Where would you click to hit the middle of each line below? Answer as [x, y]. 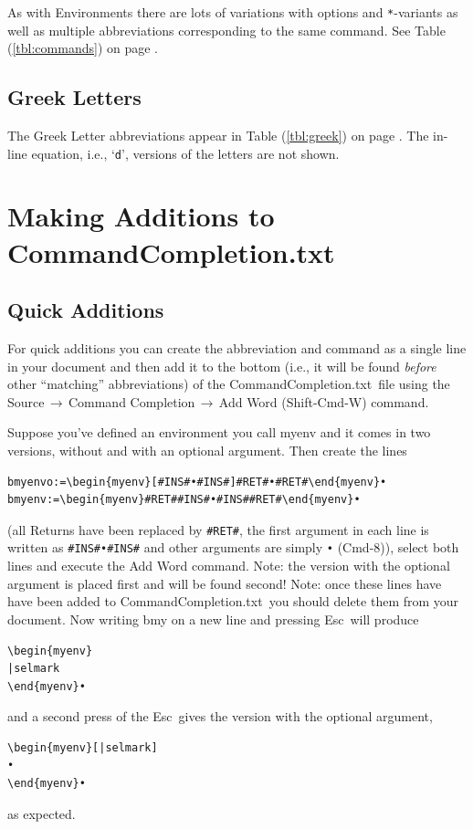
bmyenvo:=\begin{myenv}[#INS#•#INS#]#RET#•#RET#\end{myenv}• [197, 482]
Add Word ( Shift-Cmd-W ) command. [324, 401]
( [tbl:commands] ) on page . [83, 48]
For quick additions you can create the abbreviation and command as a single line [237, 348]
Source [26, 401]
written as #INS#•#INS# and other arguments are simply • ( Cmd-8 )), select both [233, 547]
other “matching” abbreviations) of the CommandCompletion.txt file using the [229, 384]
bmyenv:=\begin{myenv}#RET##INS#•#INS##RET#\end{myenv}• [184, 500]
